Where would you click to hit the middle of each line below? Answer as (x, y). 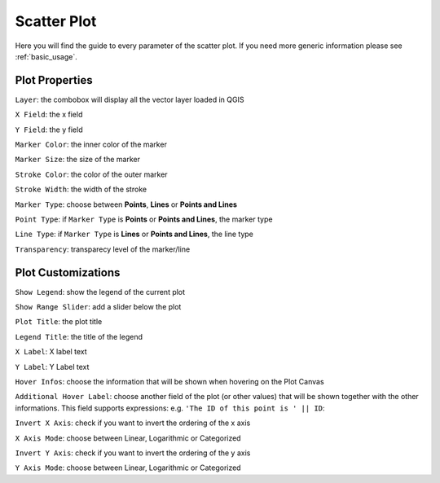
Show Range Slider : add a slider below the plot (98, 307)
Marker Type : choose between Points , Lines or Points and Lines (126, 204)
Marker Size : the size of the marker (77, 160)
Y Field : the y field (49, 130)
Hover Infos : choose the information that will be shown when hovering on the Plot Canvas (170, 382)
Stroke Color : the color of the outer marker (91, 174)
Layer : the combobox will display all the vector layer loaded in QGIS (130, 99)
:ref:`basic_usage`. (46, 56)
